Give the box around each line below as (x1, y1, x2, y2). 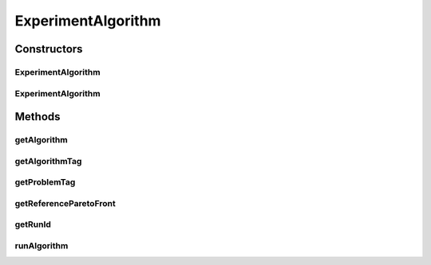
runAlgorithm (14, 240, 69, 251)
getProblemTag (14, 177, 76, 188)
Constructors (14, 42, 83, 56)
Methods (14, 110, 61, 123)
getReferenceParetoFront (14, 197, 116, 208)
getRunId (14, 219, 52, 230)
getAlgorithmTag (14, 155, 82, 166)
